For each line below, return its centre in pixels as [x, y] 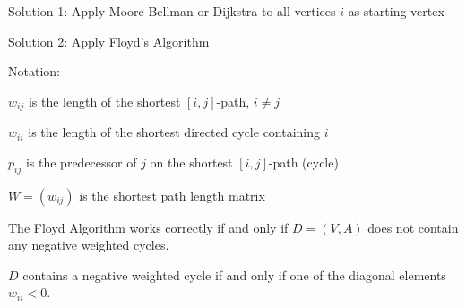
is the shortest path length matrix [172, 195]
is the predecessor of [81, 162]
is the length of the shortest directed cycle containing [174, 132]
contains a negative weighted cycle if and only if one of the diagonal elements [234, 274]
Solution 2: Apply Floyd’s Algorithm [109, 41]
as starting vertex [396, 11]
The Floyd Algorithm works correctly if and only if [148, 227]
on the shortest [191, 162]
